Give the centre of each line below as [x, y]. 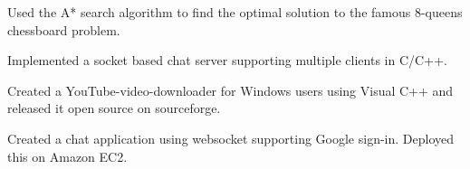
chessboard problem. [64, 29]
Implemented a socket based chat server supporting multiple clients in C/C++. [227, 60]
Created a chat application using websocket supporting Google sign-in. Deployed [231, 138]
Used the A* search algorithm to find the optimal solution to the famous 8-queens [235, 12]
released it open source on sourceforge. [114, 108]
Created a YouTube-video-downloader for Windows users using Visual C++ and [230, 90]
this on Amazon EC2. [67, 156]
